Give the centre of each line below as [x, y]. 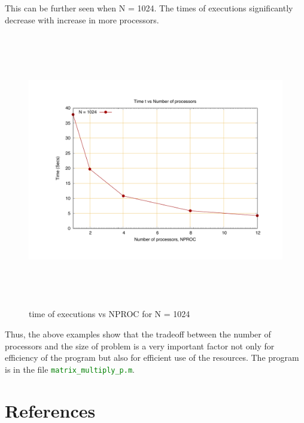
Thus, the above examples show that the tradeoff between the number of [138, 334]
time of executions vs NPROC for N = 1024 [110, 314]
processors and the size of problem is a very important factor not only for [140, 346]
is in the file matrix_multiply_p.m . [70, 369]
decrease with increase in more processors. [82, 19]
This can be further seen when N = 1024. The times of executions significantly [149, 8]
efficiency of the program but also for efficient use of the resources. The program [152, 357]
